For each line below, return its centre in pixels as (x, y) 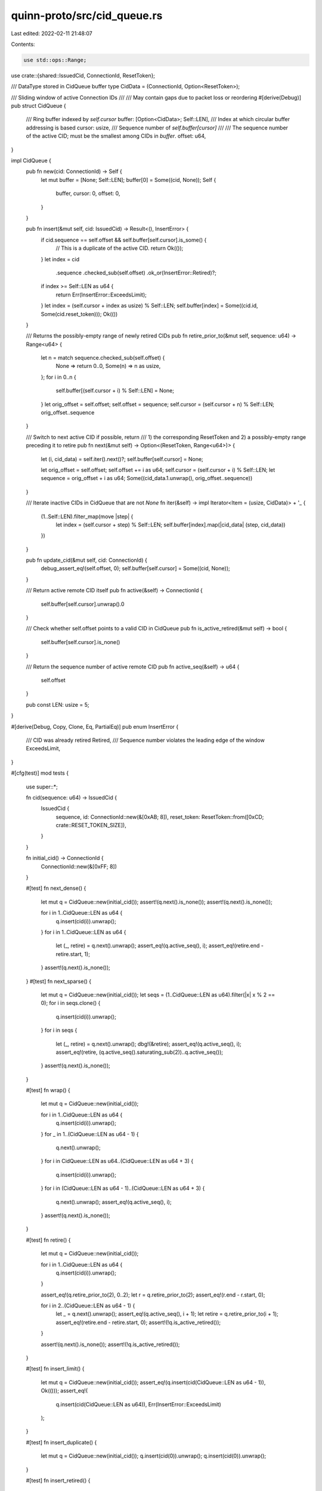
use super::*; (42, 787)
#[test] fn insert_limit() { (55, 1369)
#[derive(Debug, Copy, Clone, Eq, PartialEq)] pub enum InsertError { (95, 726)
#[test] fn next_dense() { (56, 888)
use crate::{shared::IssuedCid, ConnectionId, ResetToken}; (83, 75)
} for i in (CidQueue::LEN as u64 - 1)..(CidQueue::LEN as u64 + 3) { (123, 1188)
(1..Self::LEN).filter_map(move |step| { (87, 516)
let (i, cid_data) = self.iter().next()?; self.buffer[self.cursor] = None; (122, 459)
